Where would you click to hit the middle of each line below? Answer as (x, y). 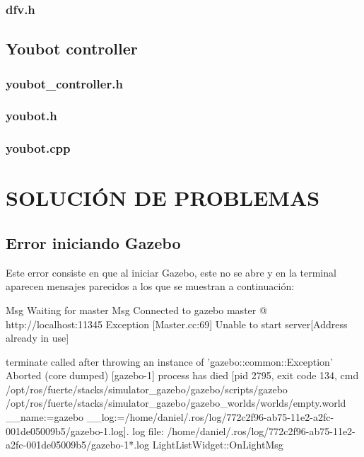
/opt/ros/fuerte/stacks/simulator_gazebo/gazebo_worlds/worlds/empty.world (176, 403)
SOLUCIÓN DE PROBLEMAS (163, 198)
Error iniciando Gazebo (93, 242)
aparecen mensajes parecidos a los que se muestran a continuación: (150, 286)
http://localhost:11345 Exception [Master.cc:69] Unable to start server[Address (177, 324)
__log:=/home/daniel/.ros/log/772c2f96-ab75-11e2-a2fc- (210, 417)
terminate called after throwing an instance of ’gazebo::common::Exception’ (169, 361)
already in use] (37, 338)
